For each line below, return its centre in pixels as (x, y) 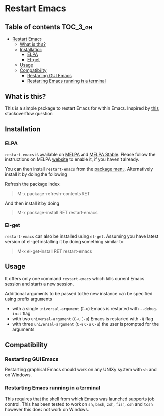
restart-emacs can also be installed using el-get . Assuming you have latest (82, 236)
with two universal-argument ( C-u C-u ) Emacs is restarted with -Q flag (82, 319)
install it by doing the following (36, 174)
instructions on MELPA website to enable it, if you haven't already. (72, 159)
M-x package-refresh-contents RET (54, 193)
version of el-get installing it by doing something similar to (64, 241)
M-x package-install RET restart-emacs (57, 212)
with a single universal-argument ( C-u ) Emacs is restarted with (76, 308)
